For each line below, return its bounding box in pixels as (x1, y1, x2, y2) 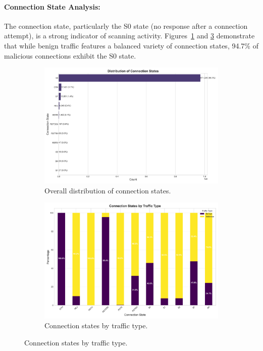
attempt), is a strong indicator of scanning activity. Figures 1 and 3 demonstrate (4, 30, 255, 41)
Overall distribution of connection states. (44, 185, 171, 195)
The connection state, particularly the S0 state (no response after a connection (4, 20, 248, 31)
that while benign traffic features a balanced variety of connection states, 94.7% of (4, 40, 258, 51)
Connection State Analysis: (4, 1, 100, 12)
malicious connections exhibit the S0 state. (4, 50, 136, 61)
